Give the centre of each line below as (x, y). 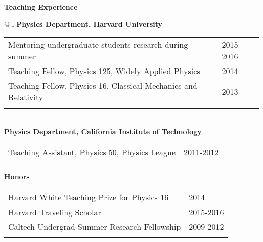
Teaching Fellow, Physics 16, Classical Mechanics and (103, 86)
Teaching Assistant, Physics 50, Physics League (92, 152)
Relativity (26, 97)
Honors (17, 176)
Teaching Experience (41, 7)
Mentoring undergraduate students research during (98, 45)
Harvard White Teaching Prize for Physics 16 (89, 197)
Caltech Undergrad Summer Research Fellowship (95, 226)
